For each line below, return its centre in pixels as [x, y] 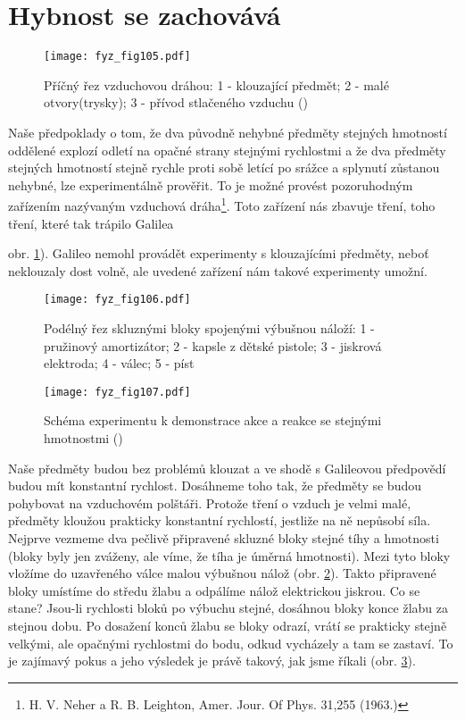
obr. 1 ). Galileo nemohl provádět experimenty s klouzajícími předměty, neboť [219, 253]
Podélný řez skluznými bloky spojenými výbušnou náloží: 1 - [209, 328]
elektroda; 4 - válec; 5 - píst [119, 363]
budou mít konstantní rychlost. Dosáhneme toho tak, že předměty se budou [215, 486]
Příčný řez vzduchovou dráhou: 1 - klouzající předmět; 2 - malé [216, 84]
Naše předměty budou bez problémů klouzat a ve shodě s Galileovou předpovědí [227, 468]
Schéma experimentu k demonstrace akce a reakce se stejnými [213, 420]
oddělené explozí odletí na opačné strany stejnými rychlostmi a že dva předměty [227, 150]
